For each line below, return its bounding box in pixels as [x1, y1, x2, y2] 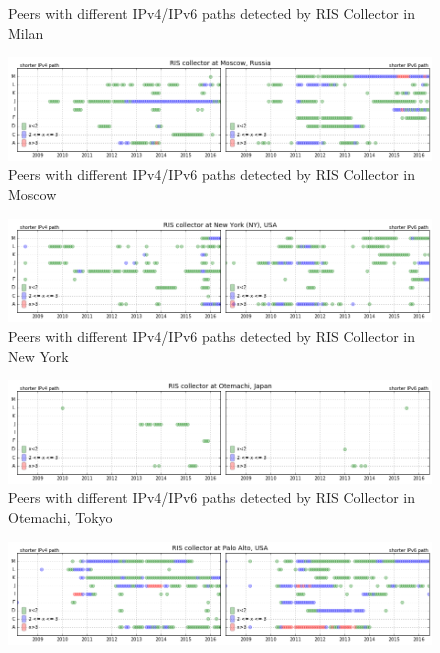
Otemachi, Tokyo [8, 507, 113, 528]
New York [8, 345, 69, 366]
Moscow [8, 184, 57, 205]
